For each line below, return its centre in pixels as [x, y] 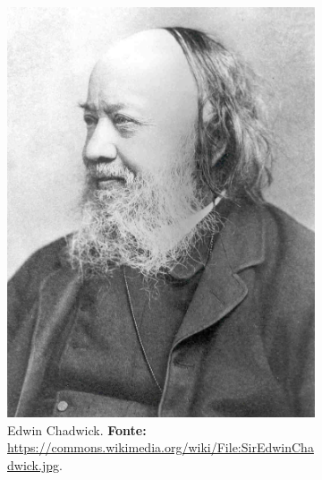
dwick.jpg [33, 464]
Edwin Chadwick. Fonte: [77, 429]
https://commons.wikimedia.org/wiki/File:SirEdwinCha [161, 447]
